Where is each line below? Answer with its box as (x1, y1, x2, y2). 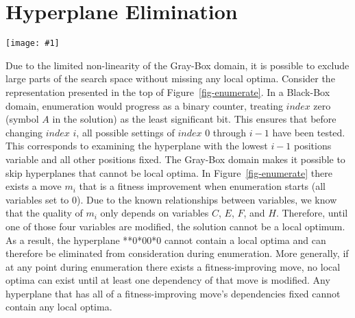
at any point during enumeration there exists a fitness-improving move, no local (5, 259, 341, 273)
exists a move (5, 179, 62, 193)
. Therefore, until (276, 206, 348, 220)
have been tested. (272, 125, 345, 139)
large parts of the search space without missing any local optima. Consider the (5, 71, 335, 86)
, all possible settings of (76, 125, 175, 139)
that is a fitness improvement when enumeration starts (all (79, 179, 326, 193)
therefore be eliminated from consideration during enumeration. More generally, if (5, 246, 349, 260)
